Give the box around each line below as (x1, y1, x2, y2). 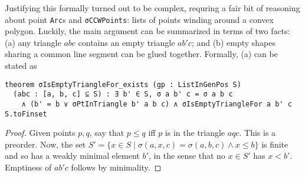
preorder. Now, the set (5, 138, 86, 150)
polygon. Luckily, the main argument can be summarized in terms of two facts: (5, 25, 290, 37)
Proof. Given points (5, 126, 76, 139)
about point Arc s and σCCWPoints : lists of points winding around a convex (5, 13, 274, 25)
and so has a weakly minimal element (5, 149, 140, 162)
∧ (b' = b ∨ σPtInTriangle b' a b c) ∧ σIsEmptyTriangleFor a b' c (21, 99, 292, 108)
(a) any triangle (5, 36, 61, 48)
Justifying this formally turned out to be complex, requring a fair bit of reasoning (5, 2, 300, 14)
